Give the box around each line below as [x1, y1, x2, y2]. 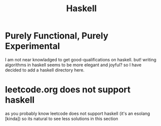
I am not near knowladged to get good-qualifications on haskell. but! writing [5, 56, 157, 62]
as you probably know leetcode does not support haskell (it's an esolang [5, 110, 150, 116]
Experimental [5, 41, 60, 52]
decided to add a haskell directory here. [5, 67, 85, 73]
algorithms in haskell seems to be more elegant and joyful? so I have [5, 62, 142, 68]
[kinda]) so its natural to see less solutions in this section [5, 115, 118, 122]
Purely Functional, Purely [5, 30, 109, 41]
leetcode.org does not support [5, 84, 131, 95]
